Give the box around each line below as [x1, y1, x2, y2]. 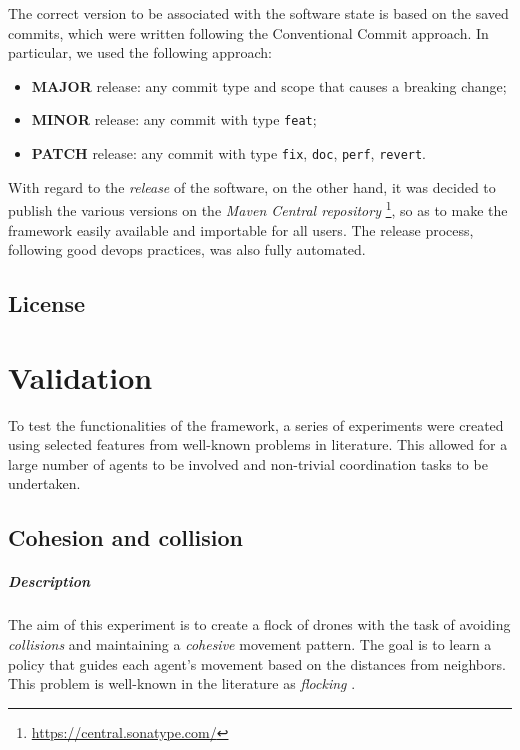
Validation [8, 356, 153, 397]
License [8, 288, 86, 319]
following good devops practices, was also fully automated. [8, 239, 366, 260]
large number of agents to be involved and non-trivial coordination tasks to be [8, 453, 488, 474]
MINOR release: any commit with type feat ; [31, 109, 317, 130]
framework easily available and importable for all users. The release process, [8, 219, 474, 240]
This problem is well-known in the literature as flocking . [8, 673, 356, 694]
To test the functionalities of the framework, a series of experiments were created [8, 414, 504, 435]
